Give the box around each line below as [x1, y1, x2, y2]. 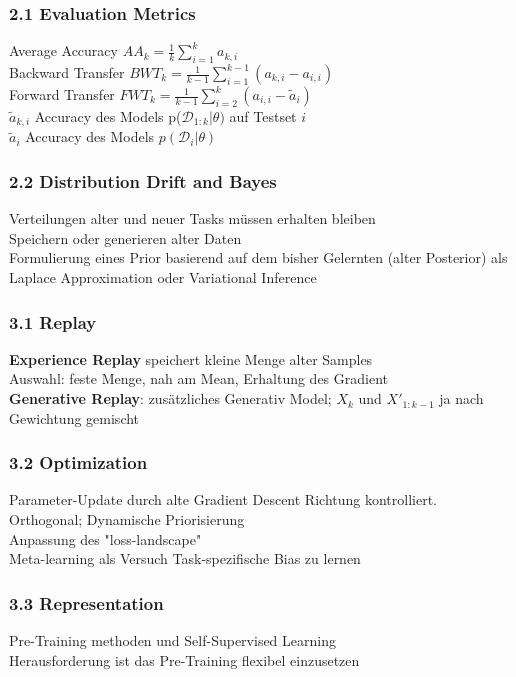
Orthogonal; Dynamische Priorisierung [9, 509, 245, 530]
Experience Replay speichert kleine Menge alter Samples [9, 348, 373, 369]
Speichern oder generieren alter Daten [9, 227, 242, 248]
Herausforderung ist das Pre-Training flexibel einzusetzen [9, 649, 360, 670]
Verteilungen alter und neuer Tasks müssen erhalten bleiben [9, 208, 376, 229]
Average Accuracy [9, 40, 118, 61]
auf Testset [229, 106, 297, 127]
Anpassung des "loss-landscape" [9, 528, 202, 549]
